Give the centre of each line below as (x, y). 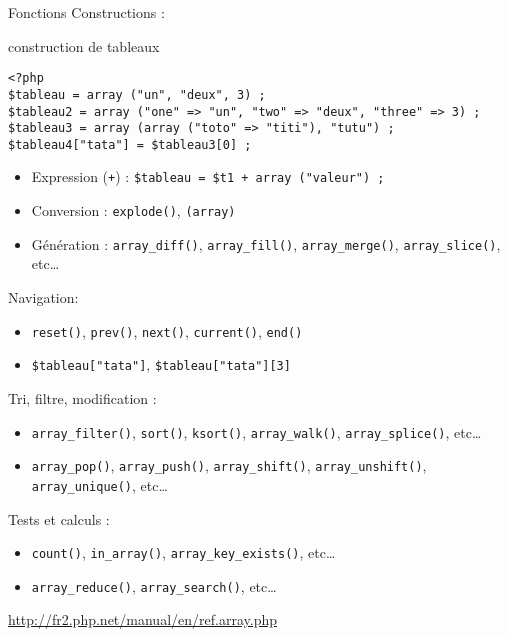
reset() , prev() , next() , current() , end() (167, 330)
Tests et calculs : (59, 518)
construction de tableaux (84, 45)
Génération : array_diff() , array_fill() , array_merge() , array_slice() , (266, 243)
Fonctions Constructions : (86, 12)
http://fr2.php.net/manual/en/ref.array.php (142, 619)
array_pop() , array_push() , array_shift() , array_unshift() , (229, 465)
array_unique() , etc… (99, 484)
